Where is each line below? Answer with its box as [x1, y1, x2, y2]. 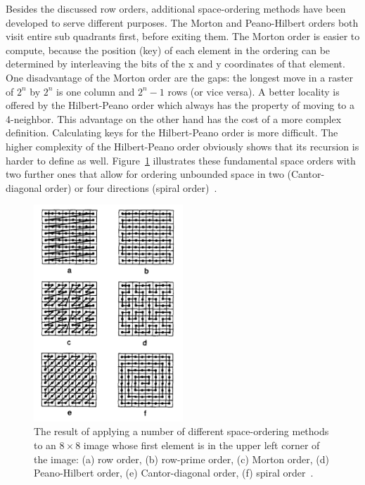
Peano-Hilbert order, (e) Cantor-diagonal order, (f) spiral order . [34, 465, 314, 480]
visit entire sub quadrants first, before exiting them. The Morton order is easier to [6, 29, 360, 44]
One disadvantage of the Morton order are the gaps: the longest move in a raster [6, 70, 354, 84]
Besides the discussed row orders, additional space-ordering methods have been [6, 1, 346, 15]
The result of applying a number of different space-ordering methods [34, 424, 329, 439]
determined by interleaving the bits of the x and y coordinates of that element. [6, 56, 345, 71]
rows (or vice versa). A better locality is [167, 84, 340, 98]
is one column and [56, 84, 135, 98]
